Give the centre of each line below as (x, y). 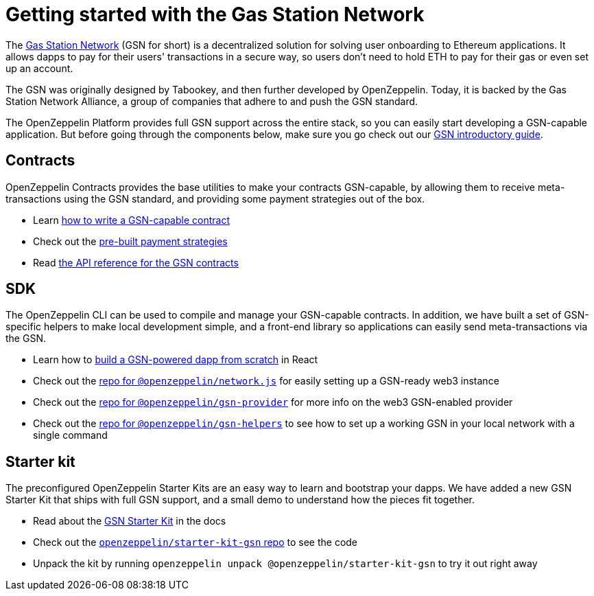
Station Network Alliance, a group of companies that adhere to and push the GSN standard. (212, 101)
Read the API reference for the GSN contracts (136, 262)
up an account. (39, 68)
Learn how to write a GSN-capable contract (131, 220)
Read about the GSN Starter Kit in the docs (130, 521)
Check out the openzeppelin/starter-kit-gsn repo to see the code (195, 542)
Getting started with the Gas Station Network (215, 14)
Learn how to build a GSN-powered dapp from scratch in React (176, 360)
